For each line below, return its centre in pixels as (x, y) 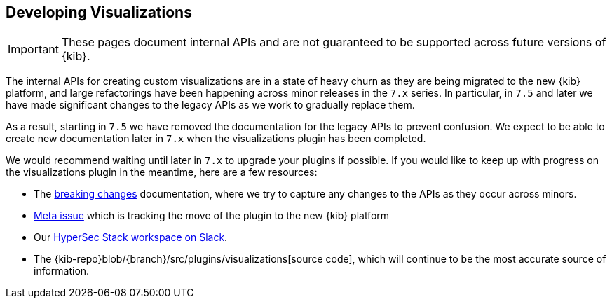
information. (62, 271)
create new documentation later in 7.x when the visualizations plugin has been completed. (216, 139)
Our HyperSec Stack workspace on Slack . (131, 237)
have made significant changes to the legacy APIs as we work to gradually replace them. (210, 105)
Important (33, 49)
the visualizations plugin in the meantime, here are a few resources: (162, 172)
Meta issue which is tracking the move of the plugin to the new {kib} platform (212, 216)
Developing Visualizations (99, 12)
